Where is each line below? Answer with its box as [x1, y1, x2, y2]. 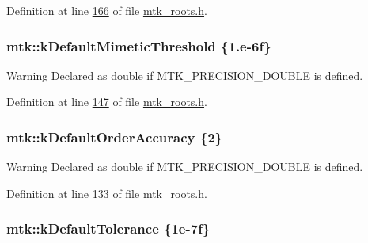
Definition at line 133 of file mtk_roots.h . [6, 184, 207, 201]
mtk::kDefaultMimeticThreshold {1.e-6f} [6, 36, 271, 55]
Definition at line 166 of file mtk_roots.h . [6, 2, 207, 18]
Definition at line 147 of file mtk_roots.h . [6, 93, 207, 110]
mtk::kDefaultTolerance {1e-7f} [6, 218, 211, 238]
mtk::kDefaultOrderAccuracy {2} [6, 127, 222, 146]
